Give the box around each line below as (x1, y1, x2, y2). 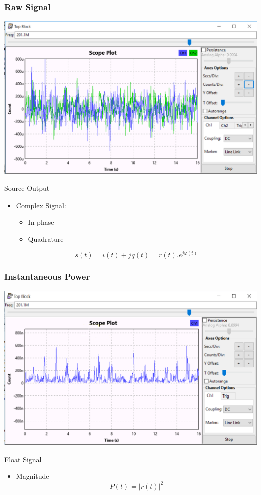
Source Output (4, 182, 50, 193)
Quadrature (28, 233, 64, 244)
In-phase (28, 217, 54, 227)
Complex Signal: (16, 200, 66, 210)
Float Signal (4, 454, 42, 464)
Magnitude (16, 471, 49, 481)
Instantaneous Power (4, 270, 90, 283)
